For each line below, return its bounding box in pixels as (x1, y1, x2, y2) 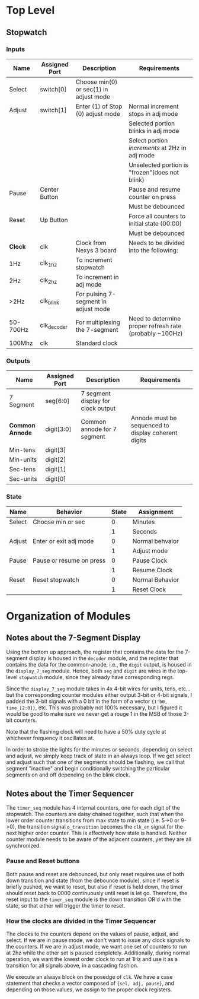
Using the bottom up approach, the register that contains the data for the (6, 648, 184, 656)
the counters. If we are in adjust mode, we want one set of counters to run (6, 943, 187, 950)
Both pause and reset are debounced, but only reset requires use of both (6, 870, 185, 877)
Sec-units (9, 475, 37, 483)
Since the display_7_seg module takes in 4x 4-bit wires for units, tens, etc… (6, 685, 191, 692)
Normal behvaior (132, 537, 179, 546)
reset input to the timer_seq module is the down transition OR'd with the (6, 896, 181, 903)
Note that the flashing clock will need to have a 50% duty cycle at (6, 728, 166, 735)
